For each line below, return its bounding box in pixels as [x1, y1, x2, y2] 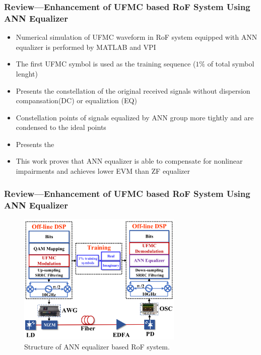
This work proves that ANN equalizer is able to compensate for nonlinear [16, 156, 243, 166]
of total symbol [207, 58, 254, 69]
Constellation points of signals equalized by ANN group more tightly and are [16, 112, 254, 122]
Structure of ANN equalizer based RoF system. [24, 341, 170, 351]
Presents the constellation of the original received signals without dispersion [16, 85, 250, 96]
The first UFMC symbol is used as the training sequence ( [16, 58, 196, 69]
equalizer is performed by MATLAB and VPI [16, 41, 156, 52]
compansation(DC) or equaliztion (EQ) [16, 95, 137, 106]
